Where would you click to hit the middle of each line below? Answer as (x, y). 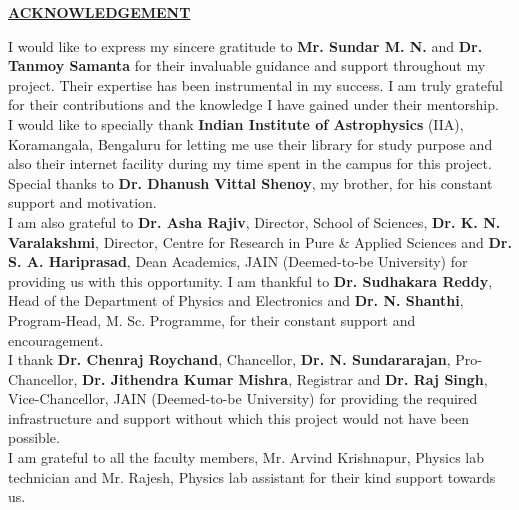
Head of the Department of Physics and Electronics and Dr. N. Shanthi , (236, 300)
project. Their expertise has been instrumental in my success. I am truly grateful (255, 84)
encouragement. (56, 339)
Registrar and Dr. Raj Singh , (392, 378)
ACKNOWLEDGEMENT (99, 12)
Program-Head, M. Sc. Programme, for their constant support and (212, 319)
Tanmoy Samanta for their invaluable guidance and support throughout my (247, 65)
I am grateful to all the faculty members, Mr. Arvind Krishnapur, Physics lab (246, 457)
